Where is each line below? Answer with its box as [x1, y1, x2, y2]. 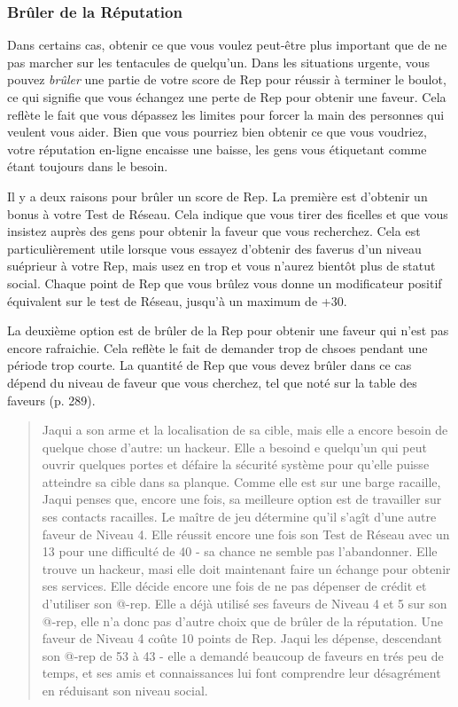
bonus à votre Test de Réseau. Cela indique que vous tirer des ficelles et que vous [7, 204, 448, 223]
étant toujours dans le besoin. [7, 157, 168, 176]
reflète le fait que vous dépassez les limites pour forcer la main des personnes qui [7, 105, 445, 123]
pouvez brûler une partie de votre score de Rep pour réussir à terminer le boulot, [7, 70, 446, 89]
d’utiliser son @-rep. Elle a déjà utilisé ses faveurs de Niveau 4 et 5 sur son [42, 594, 447, 613]
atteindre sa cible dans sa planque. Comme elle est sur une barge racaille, [42, 472, 441, 491]
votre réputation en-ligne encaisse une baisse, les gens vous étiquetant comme [7, 139, 427, 158]
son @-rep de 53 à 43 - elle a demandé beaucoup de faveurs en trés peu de [42, 646, 444, 664]
